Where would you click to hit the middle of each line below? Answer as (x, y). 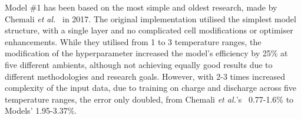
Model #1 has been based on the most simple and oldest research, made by (141, 7)
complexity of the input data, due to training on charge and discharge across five (151, 88)
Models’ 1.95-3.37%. (41, 110)
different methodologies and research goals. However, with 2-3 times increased (145, 76)
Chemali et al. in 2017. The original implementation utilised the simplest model (150, 18)
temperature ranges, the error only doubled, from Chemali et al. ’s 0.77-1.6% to (149, 99)
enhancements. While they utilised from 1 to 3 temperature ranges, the (133, 41)
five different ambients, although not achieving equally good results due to (139, 64)
